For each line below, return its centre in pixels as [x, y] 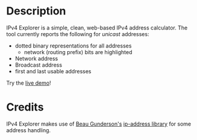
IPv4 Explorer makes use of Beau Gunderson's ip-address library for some [99, 124]
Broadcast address [38, 65]
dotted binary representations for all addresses [73, 46]
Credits [25, 107]
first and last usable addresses [53, 71]
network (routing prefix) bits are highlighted [78, 52]
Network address [36, 58]
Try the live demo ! [29, 83]
